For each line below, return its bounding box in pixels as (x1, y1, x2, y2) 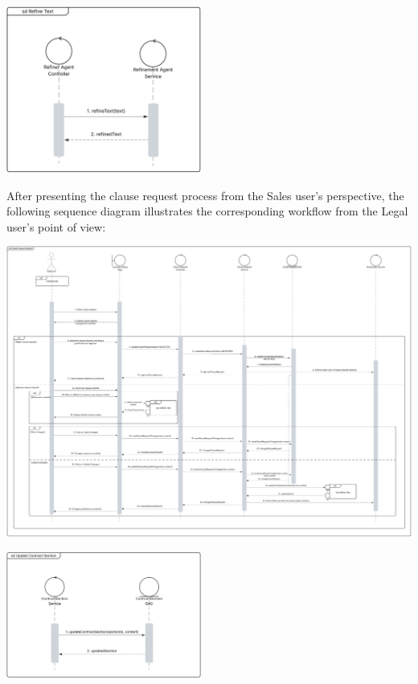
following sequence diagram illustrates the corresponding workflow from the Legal (6, 203, 408, 219)
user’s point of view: (6, 218, 106, 235)
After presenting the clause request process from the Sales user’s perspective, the (6, 186, 404, 203)
